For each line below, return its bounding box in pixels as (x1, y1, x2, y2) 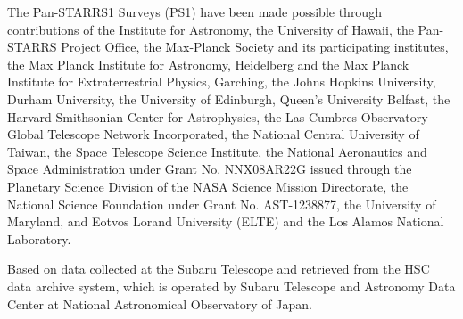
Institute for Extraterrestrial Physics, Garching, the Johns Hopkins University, (7, 72, 436, 91)
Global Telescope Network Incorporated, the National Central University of (7, 125, 419, 143)
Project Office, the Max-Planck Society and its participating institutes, (61, 37, 449, 56)
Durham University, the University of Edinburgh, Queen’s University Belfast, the (7, 89, 451, 108)
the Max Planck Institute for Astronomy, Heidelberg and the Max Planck (7, 54, 409, 73)
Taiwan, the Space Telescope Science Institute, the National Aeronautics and (7, 142, 427, 160)
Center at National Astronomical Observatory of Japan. (7, 294, 312, 313)
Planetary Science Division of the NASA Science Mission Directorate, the (7, 176, 409, 195)
